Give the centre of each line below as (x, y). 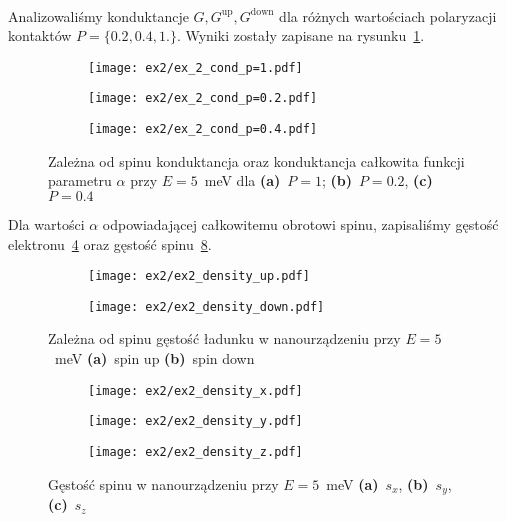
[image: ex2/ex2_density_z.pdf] (195, 451)
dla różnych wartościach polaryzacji (388, 15)
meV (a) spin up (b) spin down (154, 358)
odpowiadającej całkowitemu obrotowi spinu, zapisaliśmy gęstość (300, 223)
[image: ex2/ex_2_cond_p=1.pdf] (195, 67)
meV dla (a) (242, 180)
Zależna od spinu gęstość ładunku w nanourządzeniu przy (224, 338)
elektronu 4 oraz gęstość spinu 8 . (110, 243)
